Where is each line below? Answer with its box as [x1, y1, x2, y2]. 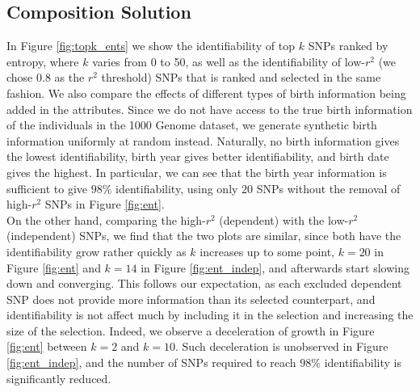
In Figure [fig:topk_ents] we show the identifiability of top [6, 37, 296, 54]
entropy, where [6, 53, 79, 70]
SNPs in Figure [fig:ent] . [44, 196, 165, 213]
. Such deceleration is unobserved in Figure [175, 338, 388, 355]
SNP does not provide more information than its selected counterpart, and [6, 290, 376, 307]
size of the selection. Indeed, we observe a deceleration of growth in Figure [6, 322, 375, 339]
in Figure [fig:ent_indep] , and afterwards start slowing [141, 259, 409, 276]
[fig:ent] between [6, 338, 87, 355]
